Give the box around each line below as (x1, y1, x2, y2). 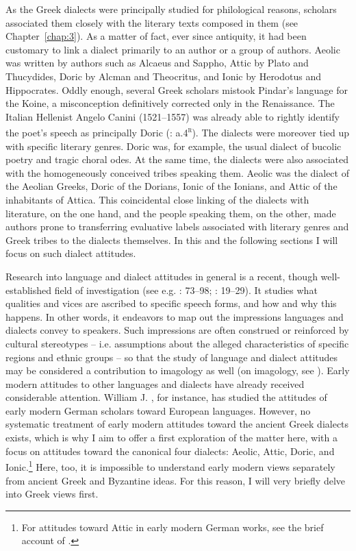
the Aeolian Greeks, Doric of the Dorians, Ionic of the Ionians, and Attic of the (5, 179, 338, 193)
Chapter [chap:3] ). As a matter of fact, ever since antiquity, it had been (5, 29, 307, 43)
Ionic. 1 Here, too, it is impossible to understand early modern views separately (5, 458, 335, 474)
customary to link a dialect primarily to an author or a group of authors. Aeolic (5, 42, 340, 56)
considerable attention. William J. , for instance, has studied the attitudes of (5, 390, 327, 404)
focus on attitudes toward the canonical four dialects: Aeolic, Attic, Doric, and (5, 443, 335, 458)
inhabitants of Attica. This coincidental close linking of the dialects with (5, 192, 309, 206)
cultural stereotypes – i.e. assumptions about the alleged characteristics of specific (5, 336, 349, 350)
